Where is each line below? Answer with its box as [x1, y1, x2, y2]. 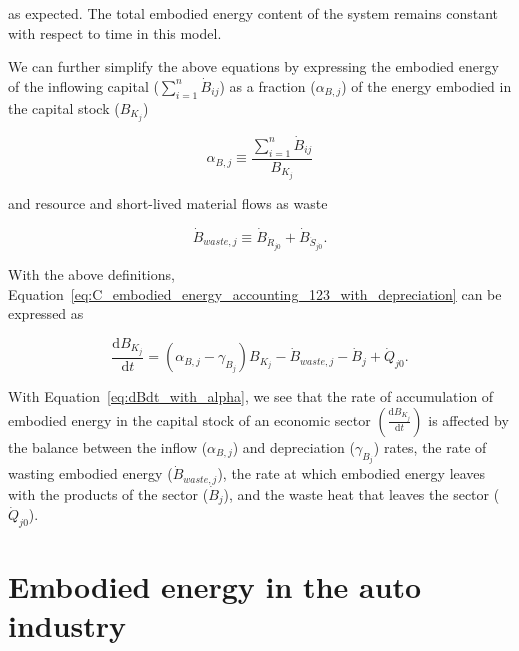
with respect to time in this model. [8, 22, 222, 43]
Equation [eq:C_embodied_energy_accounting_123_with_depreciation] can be [8, 283, 502, 304]
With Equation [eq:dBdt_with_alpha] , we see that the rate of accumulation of [8, 386, 494, 407]
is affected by [428, 409, 509, 430]
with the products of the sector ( [8, 483, 209, 504]
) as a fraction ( [219, 75, 316, 96]
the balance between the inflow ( [8, 436, 208, 457]
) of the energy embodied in [341, 75, 512, 96]
